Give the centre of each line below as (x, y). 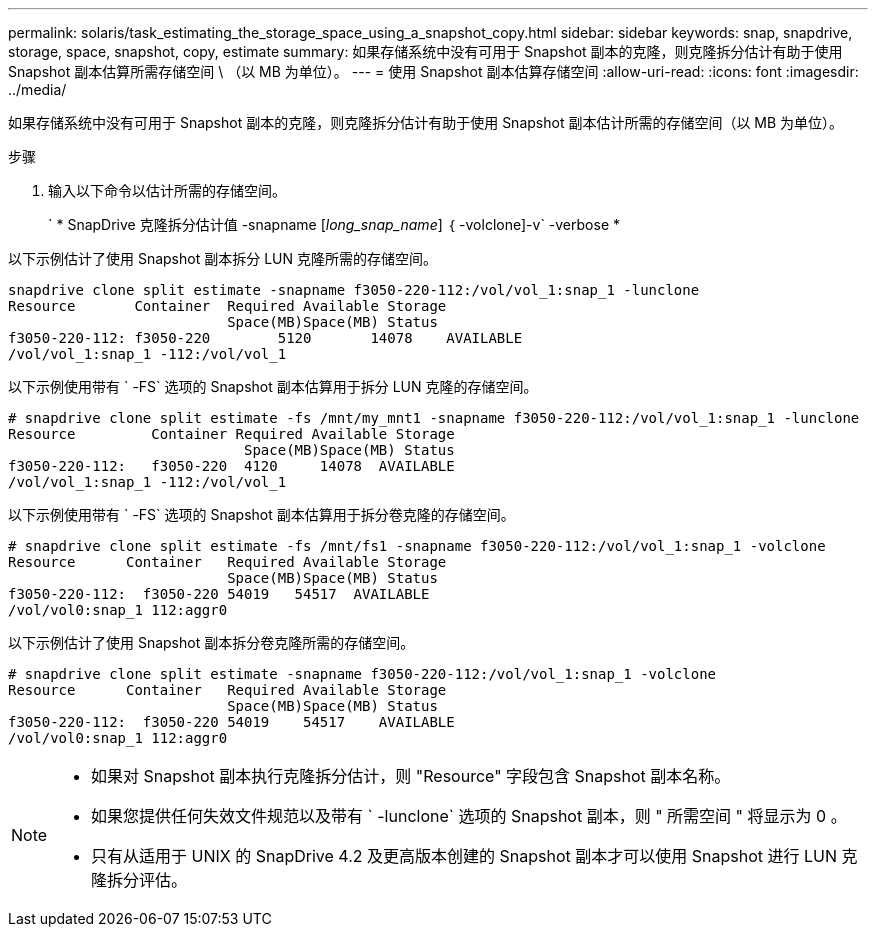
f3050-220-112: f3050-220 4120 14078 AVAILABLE (231, 466)
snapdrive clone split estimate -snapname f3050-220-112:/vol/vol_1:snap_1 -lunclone (354, 290)
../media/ (37, 89)
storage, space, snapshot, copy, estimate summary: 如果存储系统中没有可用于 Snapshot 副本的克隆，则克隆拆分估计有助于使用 (425, 51)
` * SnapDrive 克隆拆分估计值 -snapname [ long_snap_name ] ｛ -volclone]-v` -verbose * (334, 224)
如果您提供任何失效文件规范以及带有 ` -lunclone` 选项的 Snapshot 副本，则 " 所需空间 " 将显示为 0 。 (469, 816)
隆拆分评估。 (139, 880)
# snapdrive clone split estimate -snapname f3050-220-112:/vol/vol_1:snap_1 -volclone (362, 674)
